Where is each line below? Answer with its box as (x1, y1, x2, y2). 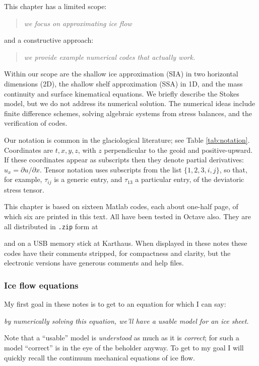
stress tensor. (4, 184, 44, 195)
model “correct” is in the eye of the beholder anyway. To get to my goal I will (4, 342, 244, 352)
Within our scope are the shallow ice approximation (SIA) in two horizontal (4, 68, 238, 79)
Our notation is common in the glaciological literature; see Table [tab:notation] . (4, 134, 250, 145)
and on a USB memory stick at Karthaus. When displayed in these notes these (4, 238, 247, 248)
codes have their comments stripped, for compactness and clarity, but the (4, 247, 231, 258)
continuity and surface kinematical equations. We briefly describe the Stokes (4, 88, 239, 99)
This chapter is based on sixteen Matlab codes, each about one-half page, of (4, 201, 238, 212)
